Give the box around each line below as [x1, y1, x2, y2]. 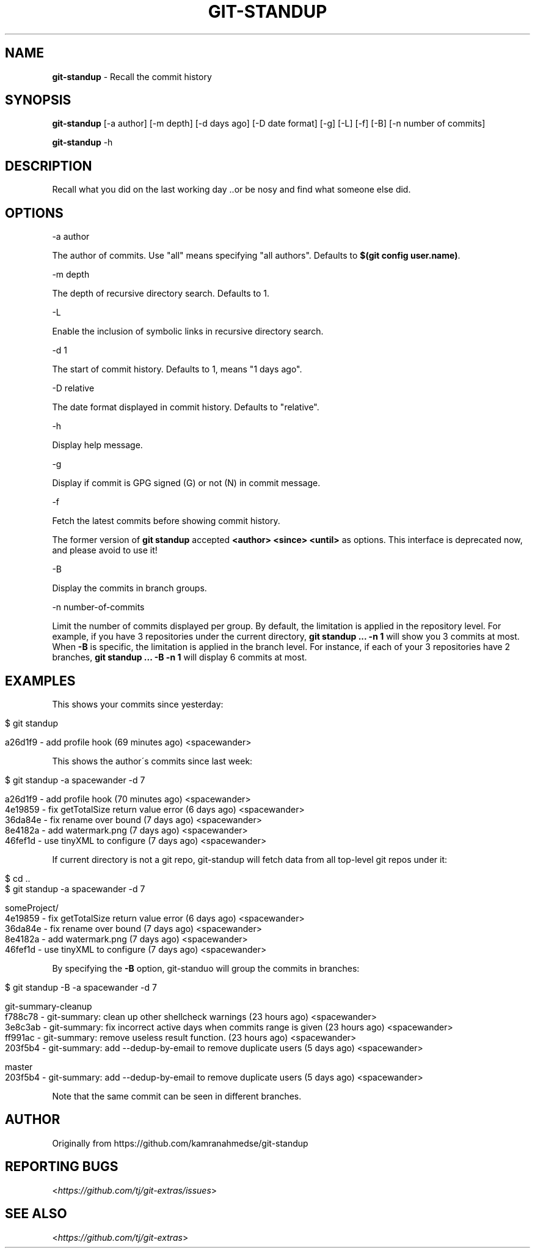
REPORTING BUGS [5, 1159, 118, 1175]
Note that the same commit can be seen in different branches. [52, 1090, 302, 1101]
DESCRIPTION [5, 158, 92, 174]
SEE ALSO [5, 1206, 67, 1222]
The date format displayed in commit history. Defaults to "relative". [52, 402, 319, 413]
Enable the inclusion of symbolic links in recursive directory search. [52, 326, 324, 337]
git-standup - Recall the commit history [52, 71, 212, 82]
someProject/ [5, 902, 59, 913]
